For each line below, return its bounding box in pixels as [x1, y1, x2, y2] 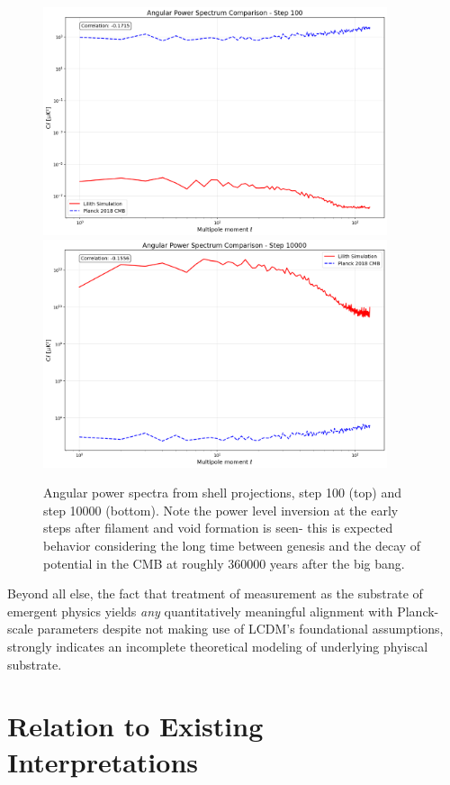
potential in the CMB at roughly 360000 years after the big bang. [43, 553, 405, 572]
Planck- [397, 601, 439, 620]
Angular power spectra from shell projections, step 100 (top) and [43, 483, 401, 502]
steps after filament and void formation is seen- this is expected [43, 518, 393, 537]
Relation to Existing [7, 707, 264, 744]
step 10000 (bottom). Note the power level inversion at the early [43, 500, 399, 519]
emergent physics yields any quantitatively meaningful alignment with [7, 601, 393, 620]
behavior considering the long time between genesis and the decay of [43, 536, 421, 554]
